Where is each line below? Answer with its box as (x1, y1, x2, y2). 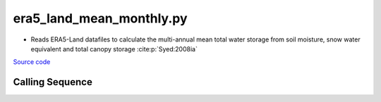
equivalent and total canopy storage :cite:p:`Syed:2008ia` (30, 44, 198, 53)
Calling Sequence (13, 76, 93, 88)
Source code (13, 58, 51, 66)
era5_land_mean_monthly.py (13, 11, 188, 26)
